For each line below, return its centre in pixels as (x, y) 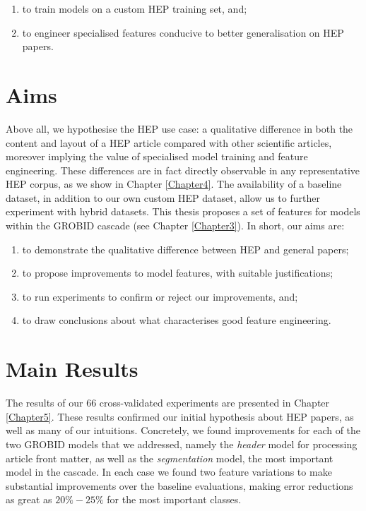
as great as (29, 499)
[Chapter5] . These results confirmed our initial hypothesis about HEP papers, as (180, 416)
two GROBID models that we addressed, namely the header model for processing (182, 444)
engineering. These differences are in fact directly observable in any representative (183, 170)
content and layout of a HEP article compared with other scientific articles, (169, 142)
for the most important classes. (174, 499)
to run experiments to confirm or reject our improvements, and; (160, 296)
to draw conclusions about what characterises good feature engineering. (177, 320)
